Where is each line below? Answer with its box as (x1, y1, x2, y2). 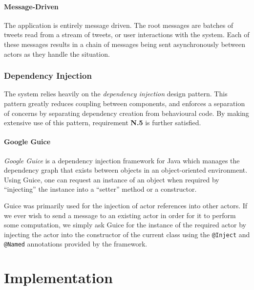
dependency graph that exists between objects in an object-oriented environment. (4, 165, 248, 175)
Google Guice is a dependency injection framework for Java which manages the (4, 155, 240, 165)
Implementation (4, 268, 113, 288)
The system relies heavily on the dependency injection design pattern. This (4, 89, 228, 99)
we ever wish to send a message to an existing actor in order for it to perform (4, 210, 236, 220)
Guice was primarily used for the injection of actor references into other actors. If (4, 200, 248, 210)
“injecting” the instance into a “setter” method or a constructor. (4, 184, 197, 194)
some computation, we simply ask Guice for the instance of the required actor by (4, 220, 246, 230)
